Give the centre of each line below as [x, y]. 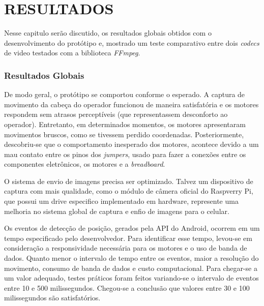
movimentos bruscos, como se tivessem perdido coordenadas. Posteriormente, [124, 134]
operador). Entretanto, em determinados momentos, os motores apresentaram [125, 124]
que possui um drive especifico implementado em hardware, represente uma [121, 201]
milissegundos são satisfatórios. [52, 298]
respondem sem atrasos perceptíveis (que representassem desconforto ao [116, 114]
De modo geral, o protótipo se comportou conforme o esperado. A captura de [125, 94]
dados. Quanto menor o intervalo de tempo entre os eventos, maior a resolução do [131, 258]
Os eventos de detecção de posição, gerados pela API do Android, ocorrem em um [132, 228]
